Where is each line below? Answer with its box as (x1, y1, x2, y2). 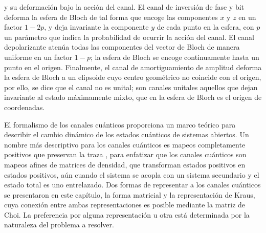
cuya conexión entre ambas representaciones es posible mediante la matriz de (4, 199, 246, 210)
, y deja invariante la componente (44, 22, 149, 32)
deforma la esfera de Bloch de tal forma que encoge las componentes (4, 11, 218, 22)
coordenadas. (4, 101, 45, 112)
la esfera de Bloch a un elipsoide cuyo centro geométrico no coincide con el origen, (4, 72, 261, 82)
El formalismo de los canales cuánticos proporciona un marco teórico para (4, 119, 236, 130)
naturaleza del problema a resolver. (4, 219, 114, 230)
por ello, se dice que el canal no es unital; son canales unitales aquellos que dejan (4, 81, 258, 92)
